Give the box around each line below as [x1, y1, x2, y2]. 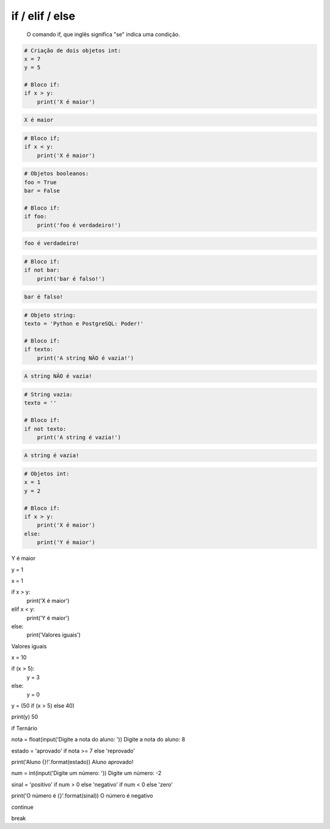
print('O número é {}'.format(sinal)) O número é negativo [11, 792, 153, 800]
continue [11, 803, 34, 811]
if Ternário [11, 724, 38, 732]
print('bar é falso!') [37, 275, 105, 282]
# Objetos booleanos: [24, 170, 89, 177]
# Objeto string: [24, 311, 76, 319]
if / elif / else [11, 9, 76, 23]
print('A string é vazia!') [37, 434, 122, 441]
